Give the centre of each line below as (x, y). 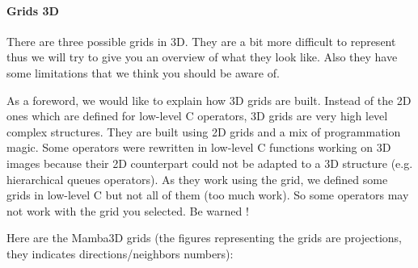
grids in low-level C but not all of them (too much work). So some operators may (208, 195)
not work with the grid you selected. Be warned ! (128, 210)
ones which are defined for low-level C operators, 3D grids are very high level (197, 116)
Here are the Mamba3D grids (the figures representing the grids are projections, (204, 238)
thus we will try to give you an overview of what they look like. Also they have (202, 57)
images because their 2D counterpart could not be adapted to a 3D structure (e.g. (210, 163)
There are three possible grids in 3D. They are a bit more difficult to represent (201, 41)
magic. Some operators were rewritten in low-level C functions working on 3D (199, 147)
